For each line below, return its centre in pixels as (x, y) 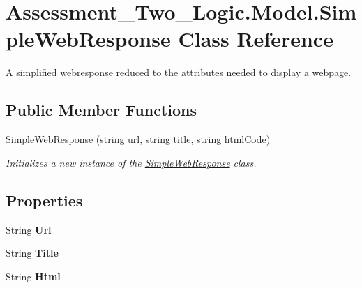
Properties (44, 200)
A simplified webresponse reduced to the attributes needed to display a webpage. (179, 72)
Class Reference (256, 39)
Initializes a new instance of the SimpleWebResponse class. (131, 162)
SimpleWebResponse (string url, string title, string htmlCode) (138, 139)
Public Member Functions (101, 110)
